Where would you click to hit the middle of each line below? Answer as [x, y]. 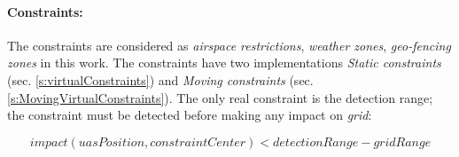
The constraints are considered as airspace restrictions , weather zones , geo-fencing [229, 45]
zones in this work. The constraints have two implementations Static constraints [224, 63]
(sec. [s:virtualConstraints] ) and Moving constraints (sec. [160, 79]
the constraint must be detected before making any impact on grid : [190, 115]
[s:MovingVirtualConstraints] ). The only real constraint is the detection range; [220, 97]
